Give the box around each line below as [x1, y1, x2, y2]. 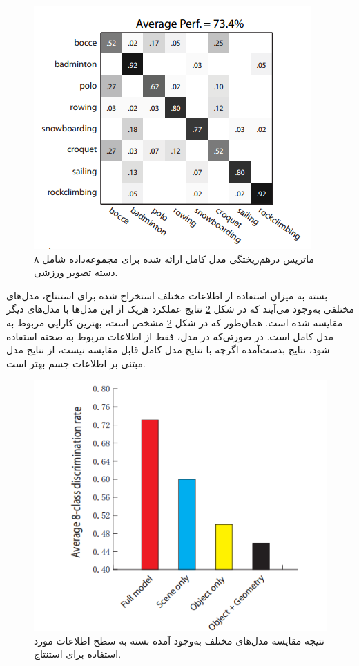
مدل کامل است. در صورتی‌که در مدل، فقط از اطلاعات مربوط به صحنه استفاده [6, 329, 334, 343]
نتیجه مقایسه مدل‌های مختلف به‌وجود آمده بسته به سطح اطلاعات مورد [34, 633, 324, 647]
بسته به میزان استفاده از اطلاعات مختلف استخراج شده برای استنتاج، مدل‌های [6, 288, 328, 302]
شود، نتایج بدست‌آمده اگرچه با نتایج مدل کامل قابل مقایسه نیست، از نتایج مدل [6, 342, 330, 357]
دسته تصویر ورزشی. [34, 265, 118, 279]
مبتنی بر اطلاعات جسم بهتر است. [6, 355, 146, 370]
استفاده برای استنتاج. [34, 647, 122, 661]
